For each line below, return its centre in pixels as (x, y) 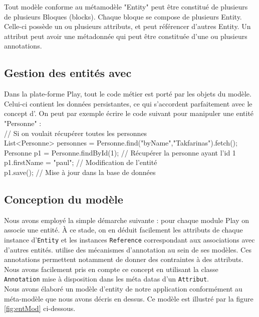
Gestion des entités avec (68, 73)
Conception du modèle (64, 199)
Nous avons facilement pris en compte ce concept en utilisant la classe (111, 269)
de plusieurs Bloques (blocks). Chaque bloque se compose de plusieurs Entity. (123, 16)
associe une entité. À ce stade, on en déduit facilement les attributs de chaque (123, 230)
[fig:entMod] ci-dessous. (40, 308)
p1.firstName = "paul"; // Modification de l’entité (81, 162)
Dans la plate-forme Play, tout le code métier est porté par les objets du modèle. (128, 94)
